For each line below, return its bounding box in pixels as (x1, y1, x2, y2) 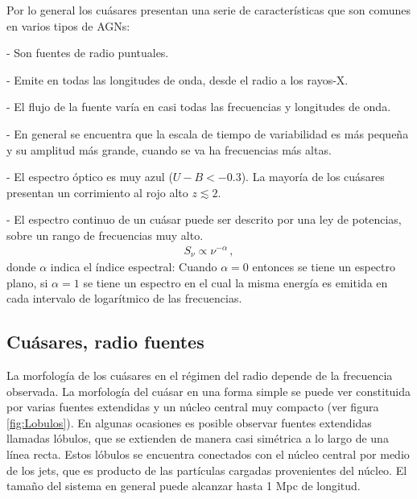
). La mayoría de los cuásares (241, 168, 385, 185)
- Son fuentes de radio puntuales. (6, 44, 169, 61)
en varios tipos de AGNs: (6, 17, 130, 34)
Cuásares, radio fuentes (6, 329, 204, 354)
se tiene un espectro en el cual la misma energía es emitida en (83, 274, 388, 291)
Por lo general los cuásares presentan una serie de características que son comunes (6, 2, 411, 18)
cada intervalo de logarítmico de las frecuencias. (6, 290, 242, 307)
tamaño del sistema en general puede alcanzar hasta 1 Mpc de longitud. (6, 477, 361, 494)
